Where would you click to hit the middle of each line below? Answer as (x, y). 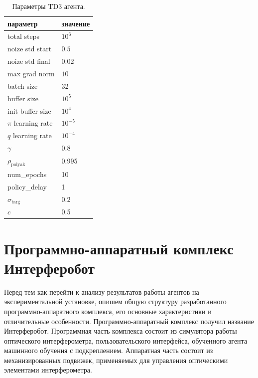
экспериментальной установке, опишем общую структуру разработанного (115, 301)
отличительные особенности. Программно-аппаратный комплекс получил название (129, 321)
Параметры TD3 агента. (49, 6)
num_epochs (27, 174)
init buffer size (29, 110)
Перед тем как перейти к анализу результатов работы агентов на (102, 291)
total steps (23, 36)
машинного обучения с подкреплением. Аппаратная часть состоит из (109, 350)
